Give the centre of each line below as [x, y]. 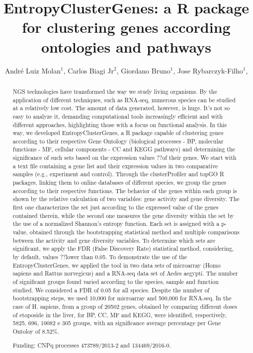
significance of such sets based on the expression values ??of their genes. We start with [125, 158]
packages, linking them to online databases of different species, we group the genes [119, 182]
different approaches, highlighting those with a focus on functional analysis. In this [120, 124]
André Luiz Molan [33, 70]
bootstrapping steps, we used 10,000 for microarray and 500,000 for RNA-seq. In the [122, 298]
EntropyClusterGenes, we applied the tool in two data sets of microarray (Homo [117, 265]
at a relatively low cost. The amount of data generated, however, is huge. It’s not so [121, 108]
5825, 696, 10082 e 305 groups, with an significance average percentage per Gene [117, 323]
